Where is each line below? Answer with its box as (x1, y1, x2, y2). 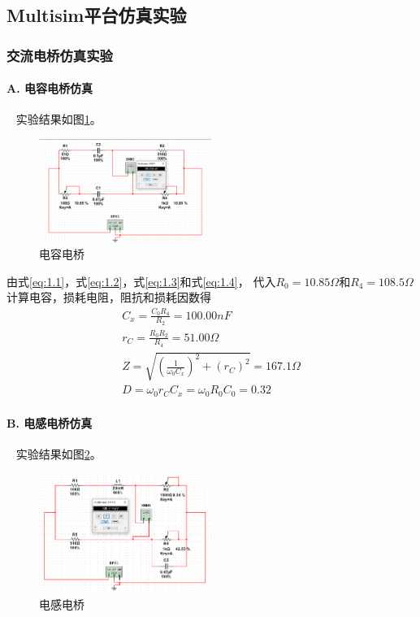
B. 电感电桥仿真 (6, 414, 93, 431)
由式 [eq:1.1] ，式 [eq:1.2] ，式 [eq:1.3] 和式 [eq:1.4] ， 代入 (6, 272, 276, 289)
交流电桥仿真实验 (6, 45, 113, 65)
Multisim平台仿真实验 (6, 2, 187, 28)
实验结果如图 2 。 (15, 445, 102, 462)
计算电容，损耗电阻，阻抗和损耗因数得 (6, 289, 211, 306)
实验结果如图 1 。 (15, 111, 102, 128)
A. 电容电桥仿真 (6, 80, 93, 97)
